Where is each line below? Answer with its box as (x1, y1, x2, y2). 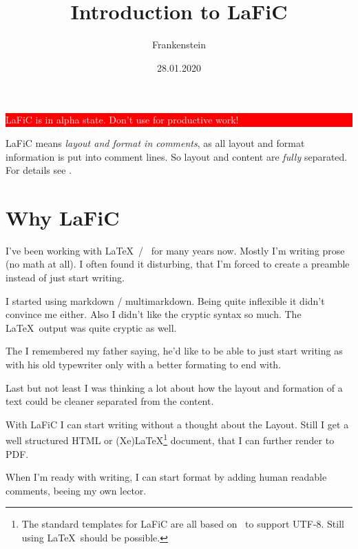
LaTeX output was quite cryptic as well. (6, 320, 177, 335)
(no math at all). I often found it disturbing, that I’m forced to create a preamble (6, 257, 350, 271)
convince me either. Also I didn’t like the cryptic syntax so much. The (6, 307, 302, 321)
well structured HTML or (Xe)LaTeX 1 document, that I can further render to (6, 431, 335, 447)
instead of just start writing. (6, 270, 125, 284)
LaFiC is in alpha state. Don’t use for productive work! (6, 112, 239, 127)
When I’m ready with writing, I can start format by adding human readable (6, 470, 327, 484)
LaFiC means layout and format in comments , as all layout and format (6, 135, 305, 150)
